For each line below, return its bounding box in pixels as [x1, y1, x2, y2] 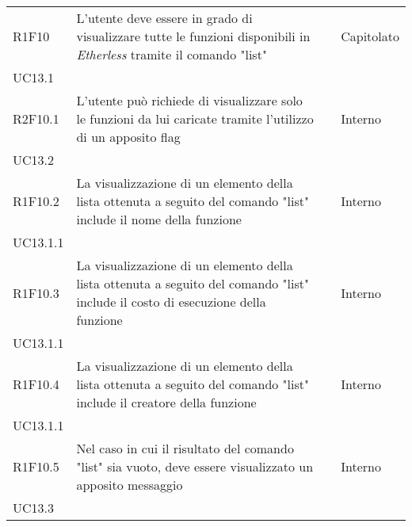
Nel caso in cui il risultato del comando [76, 439, 294, 457]
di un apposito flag [76, 128, 181, 146]
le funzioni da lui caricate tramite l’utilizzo [76, 109, 314, 128]
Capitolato [341, 27, 399, 45]
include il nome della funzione [76, 210, 242, 228]
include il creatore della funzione [76, 393, 257, 411]
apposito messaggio [76, 475, 183, 494]
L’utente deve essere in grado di [76, 9, 253, 27]
